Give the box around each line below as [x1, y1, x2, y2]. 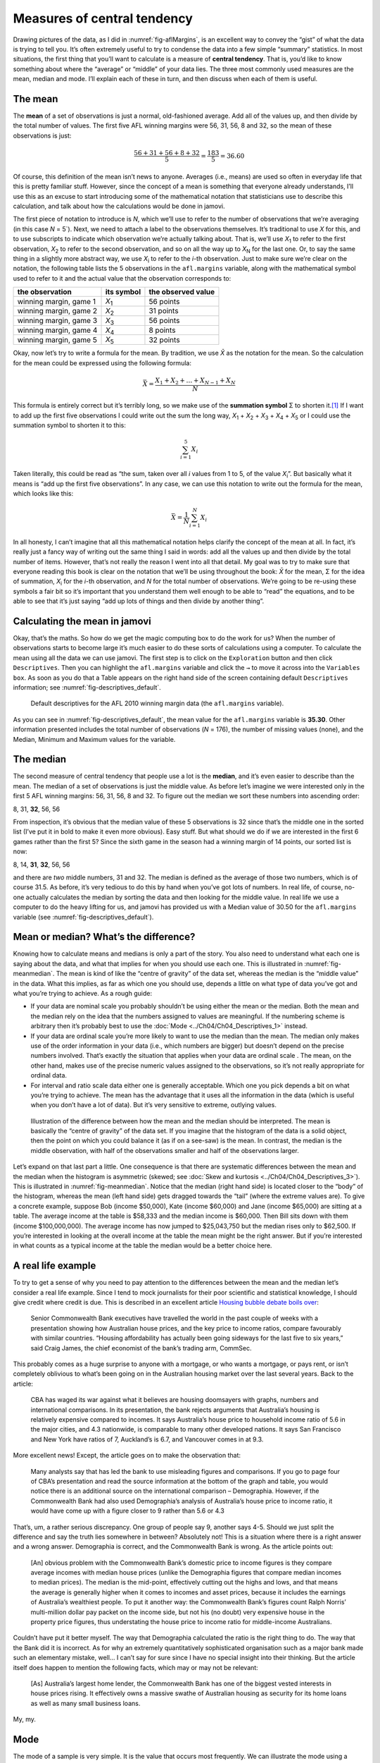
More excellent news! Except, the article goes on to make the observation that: [13, 1451, 241, 1460]
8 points [148, 325, 176, 335]
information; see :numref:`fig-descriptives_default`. [13, 683, 161, 691]
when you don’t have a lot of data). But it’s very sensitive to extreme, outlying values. [30, 1101, 277, 1109]
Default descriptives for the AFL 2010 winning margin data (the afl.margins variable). [30, 699, 284, 708]
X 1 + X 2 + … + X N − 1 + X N [155, 376, 236, 386]
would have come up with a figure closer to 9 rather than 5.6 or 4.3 [30, 1506, 224, 1515]
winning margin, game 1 [17, 296, 96, 306]
